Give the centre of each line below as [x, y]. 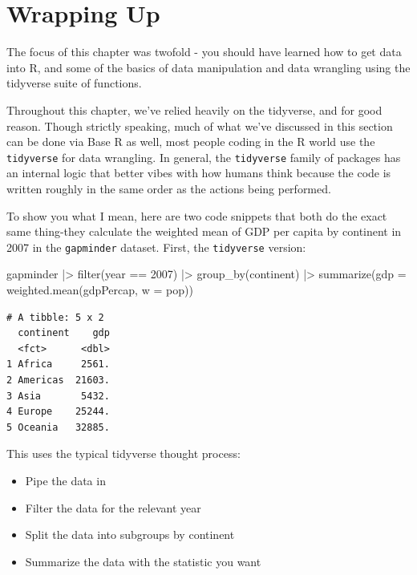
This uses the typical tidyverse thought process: [123, 454]
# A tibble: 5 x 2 [55, 317]
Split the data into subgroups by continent [130, 535]
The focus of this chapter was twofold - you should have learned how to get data [204, 52]
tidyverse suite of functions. [74, 83]
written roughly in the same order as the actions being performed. [169, 188]
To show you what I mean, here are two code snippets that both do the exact [197, 215]
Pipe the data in [65, 480]
